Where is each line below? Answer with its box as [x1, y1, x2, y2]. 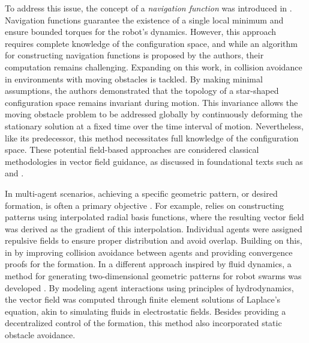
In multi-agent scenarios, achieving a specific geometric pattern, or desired [5, 187, 278, 199]
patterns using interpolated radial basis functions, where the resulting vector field [5, 211, 304, 223]
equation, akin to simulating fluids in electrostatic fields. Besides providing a [5, 304, 286, 317]
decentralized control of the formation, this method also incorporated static [5, 317, 282, 329]
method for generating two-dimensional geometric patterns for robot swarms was [5, 270, 302, 282]
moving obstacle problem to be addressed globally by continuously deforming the [5, 108, 302, 120]
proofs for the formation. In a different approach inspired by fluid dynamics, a [5, 258, 292, 270]
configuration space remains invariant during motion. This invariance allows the [5, 96, 298, 108]
